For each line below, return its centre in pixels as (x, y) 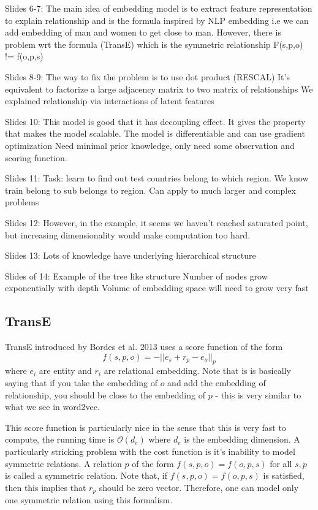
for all (281, 463)
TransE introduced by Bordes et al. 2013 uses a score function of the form (144, 347)
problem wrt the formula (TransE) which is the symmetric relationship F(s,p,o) (154, 44)
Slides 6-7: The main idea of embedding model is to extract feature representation (159, 8)
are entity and (65, 371)
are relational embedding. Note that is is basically (197, 371)
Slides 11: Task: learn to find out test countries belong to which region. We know (157, 178)
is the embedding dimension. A (242, 439)
